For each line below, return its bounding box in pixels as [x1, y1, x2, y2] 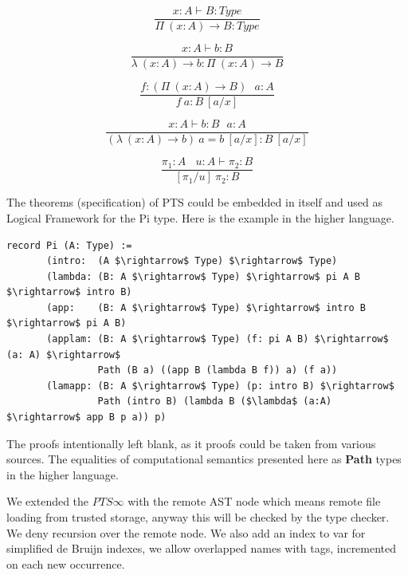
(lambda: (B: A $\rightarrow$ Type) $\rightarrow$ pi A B [46, 270, 360, 282]
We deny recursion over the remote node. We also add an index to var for [6, 524, 366, 541]
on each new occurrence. [6, 555, 125, 572]
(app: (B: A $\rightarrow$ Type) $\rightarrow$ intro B [46, 301, 367, 313]
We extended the [6, 493, 89, 510]
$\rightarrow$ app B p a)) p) [6, 412, 167, 423]
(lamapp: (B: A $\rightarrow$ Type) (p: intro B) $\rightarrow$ [46, 380, 394, 392]
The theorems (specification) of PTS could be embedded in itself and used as [6, 194, 382, 211]
